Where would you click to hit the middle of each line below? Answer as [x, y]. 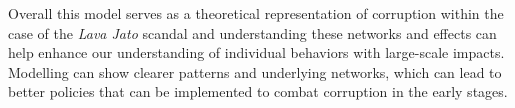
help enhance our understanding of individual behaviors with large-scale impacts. [256, 52]
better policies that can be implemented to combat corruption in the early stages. [258, 91]
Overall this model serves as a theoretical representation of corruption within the [256, 13]
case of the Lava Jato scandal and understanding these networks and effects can [252, 32]
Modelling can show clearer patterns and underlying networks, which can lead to [255, 71]
